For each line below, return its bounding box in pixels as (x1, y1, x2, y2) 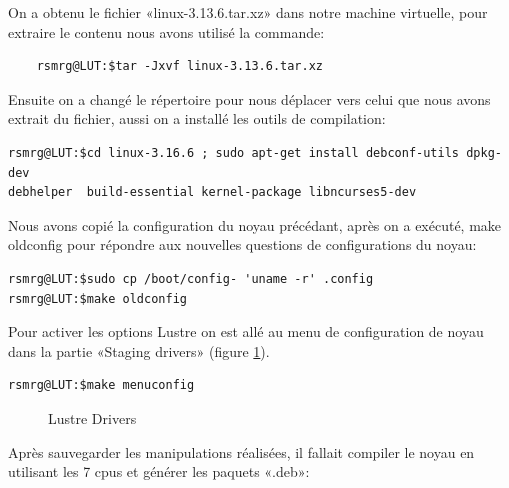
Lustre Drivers (48, 407, 137, 428)
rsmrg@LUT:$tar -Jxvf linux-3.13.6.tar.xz (36, 59, 323, 74)
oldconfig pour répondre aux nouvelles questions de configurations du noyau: (8, 234, 477, 255)
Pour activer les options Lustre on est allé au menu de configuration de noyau (8, 321, 484, 342)
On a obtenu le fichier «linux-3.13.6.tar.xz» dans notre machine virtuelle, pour (8, 2, 488, 22)
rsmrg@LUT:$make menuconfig (8, 378, 195, 393)
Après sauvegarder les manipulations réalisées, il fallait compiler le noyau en (8, 441, 475, 462)
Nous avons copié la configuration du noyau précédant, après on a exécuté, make (8, 214, 502, 235)
